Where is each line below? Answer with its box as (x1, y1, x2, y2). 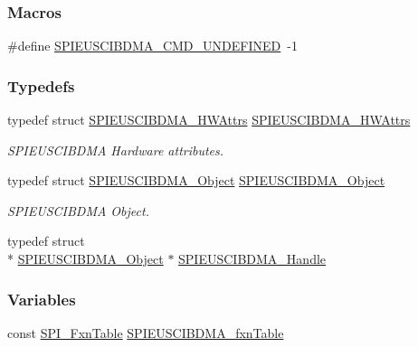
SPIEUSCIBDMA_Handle (178, 249, 327, 267)
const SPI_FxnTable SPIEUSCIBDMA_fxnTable (7, 323, 284, 342)
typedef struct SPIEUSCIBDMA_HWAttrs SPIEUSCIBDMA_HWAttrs (7, 110, 411, 129)
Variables (7, 287, 76, 310)
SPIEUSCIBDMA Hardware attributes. (7, 140, 224, 159)
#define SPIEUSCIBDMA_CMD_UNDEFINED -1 (7, 36, 298, 55)
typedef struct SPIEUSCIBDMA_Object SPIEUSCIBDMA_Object (7, 171, 385, 190)
